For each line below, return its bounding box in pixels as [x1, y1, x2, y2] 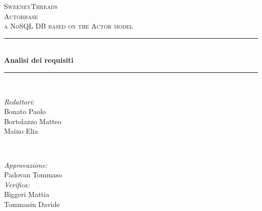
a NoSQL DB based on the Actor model [4, 21, 133, 31]
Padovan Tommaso [4, 169, 62, 180]
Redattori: [4, 96, 35, 107]
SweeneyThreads [4, 1, 57, 11]
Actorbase [4, 11, 38, 21]
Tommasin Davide [4, 198, 60, 209]
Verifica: [4, 179, 30, 189]
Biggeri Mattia [4, 189, 49, 199]
